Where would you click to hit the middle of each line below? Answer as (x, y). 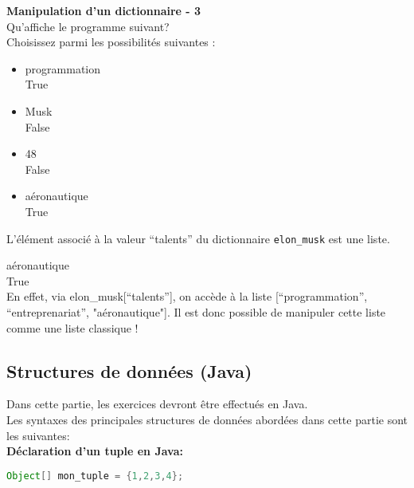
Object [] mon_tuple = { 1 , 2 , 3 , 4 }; (95, 476)
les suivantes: (38, 435)
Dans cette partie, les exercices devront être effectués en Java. (157, 404)
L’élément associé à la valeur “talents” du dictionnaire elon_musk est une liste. (198, 238)
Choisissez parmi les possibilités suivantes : (111, 42)
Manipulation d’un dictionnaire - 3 (104, 10)
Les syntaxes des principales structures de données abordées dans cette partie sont (207, 419)
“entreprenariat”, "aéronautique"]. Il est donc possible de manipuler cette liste (196, 311)
